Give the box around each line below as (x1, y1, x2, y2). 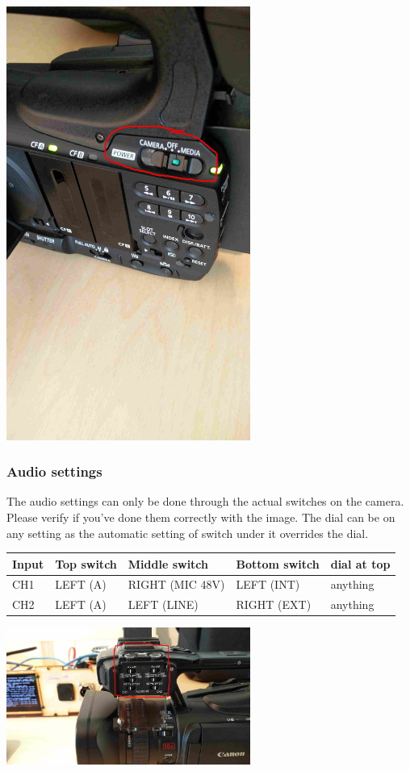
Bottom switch (236, 555, 320, 572)
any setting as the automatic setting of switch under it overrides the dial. (6, 524, 369, 541)
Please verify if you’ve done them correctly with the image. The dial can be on (6, 508, 395, 525)
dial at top (330, 555, 391, 572)
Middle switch (128, 555, 209, 572)
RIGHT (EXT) (236, 596, 312, 613)
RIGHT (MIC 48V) (128, 576, 225, 593)
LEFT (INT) (236, 576, 300, 593)
